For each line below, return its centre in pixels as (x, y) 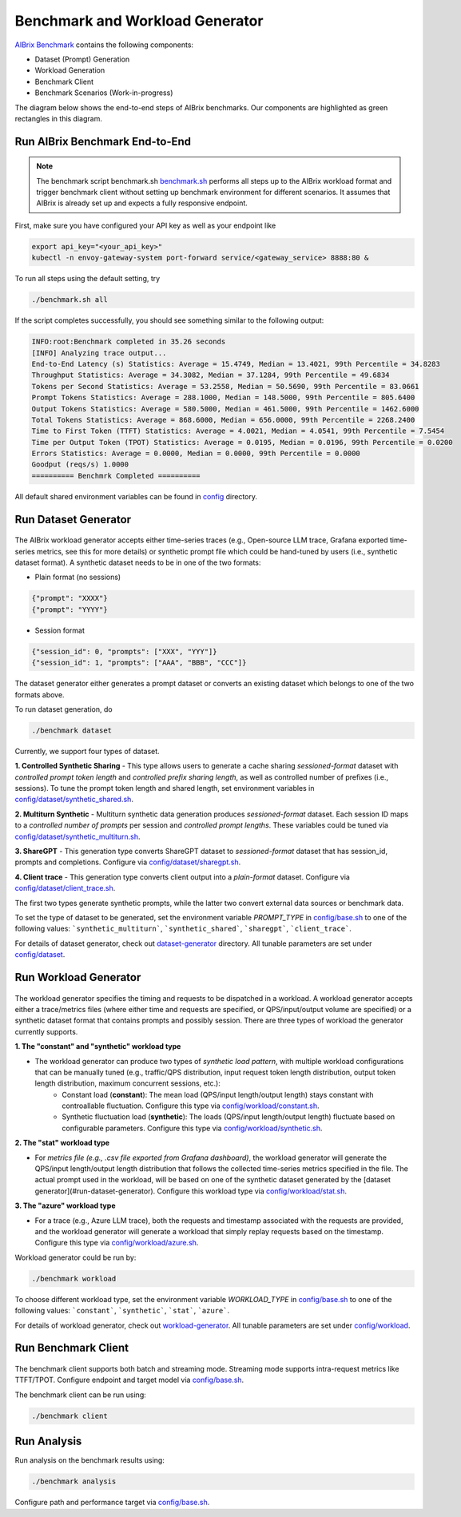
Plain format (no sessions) (78, 577)
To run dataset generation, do (64, 709)
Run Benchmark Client (72, 1348)
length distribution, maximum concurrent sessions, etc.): (128, 1083)
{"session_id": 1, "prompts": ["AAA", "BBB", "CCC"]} (139, 663)
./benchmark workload (74, 1279)
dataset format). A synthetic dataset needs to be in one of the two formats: (138, 562)
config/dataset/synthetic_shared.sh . (74, 800)
